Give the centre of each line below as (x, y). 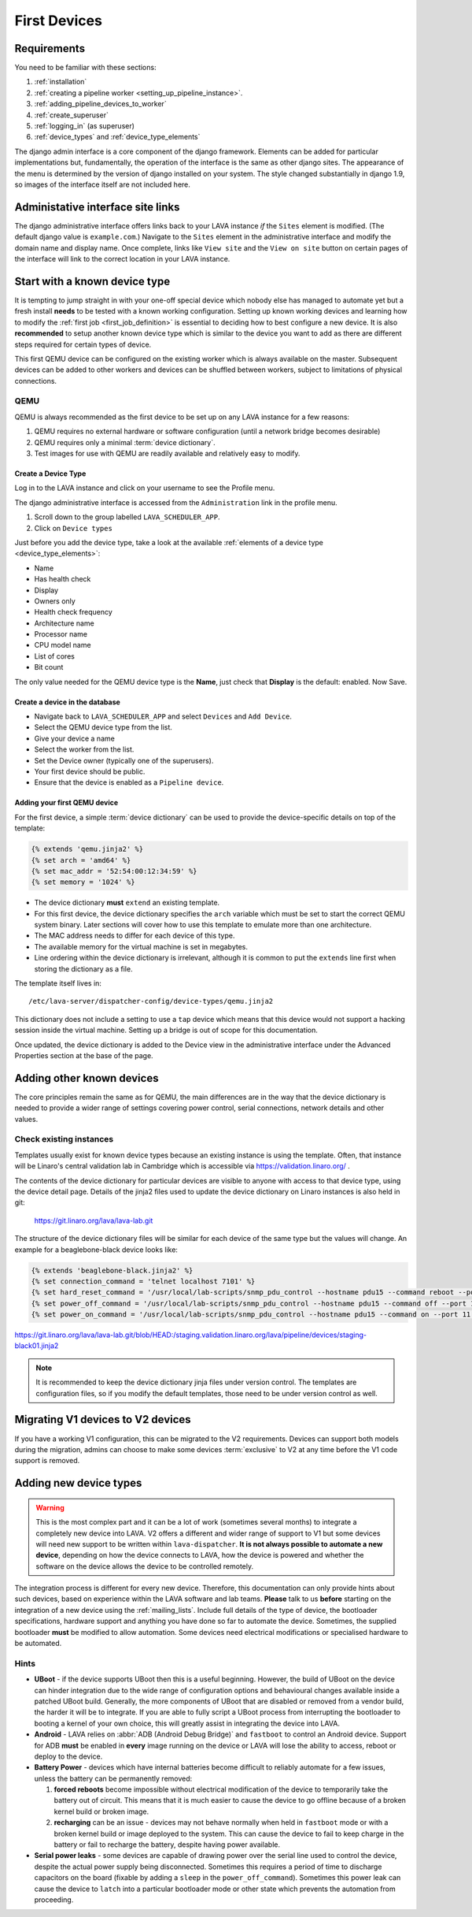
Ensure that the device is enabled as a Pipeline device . (129, 782)
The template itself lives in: (58, 983)
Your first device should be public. (90, 771)
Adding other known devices (87, 1078)
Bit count (49, 667)
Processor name (61, 634)
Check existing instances (64, 1139)
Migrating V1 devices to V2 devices (103, 1419)
